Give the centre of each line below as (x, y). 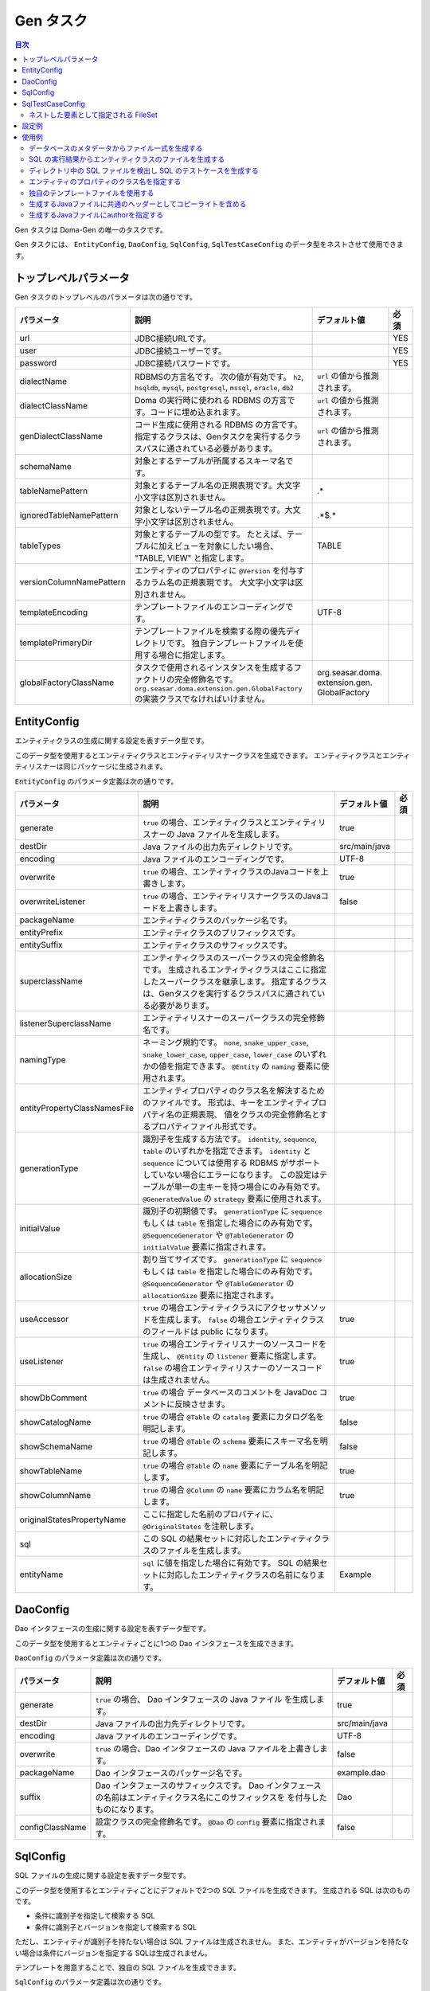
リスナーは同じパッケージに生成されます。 (98, 767)
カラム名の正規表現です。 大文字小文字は (219, 582)
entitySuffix (41, 945)
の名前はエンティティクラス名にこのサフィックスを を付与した (211, 1797)
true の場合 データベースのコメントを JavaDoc (230, 1392)
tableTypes (40, 546)
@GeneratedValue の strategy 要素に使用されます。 (235, 1199)
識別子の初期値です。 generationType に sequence (233, 1211)
